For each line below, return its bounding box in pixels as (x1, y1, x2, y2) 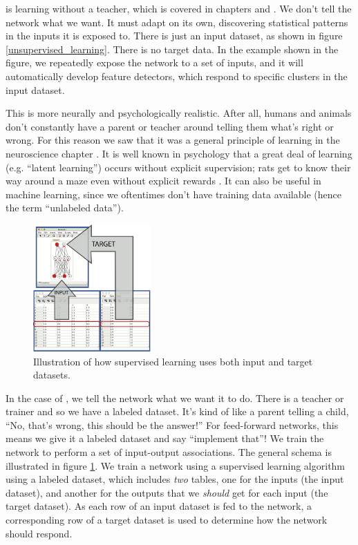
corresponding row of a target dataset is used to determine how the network (6, 513, 328, 527)
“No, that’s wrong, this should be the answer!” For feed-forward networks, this (6, 417, 339, 432)
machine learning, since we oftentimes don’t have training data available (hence (6, 187, 341, 201)
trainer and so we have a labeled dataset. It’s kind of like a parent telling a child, (6, 404, 349, 419)
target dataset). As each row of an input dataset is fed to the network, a (6, 499, 312, 513)
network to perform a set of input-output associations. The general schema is (6, 445, 332, 459)
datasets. (33, 367, 70, 382)
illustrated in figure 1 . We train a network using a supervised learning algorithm (6, 458, 346, 472)
